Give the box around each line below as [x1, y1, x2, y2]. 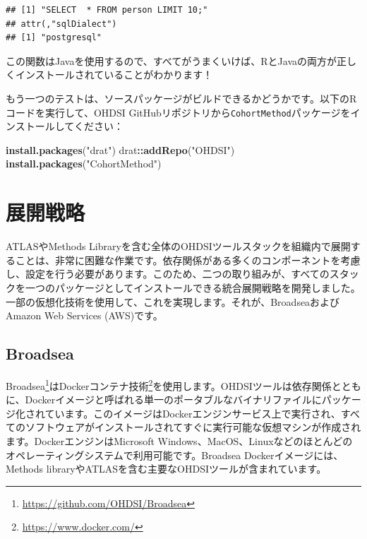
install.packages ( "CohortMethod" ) [6, 156, 162, 171]
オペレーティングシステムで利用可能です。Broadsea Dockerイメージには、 [6, 447, 344, 462]
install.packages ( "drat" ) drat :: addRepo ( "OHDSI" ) [6, 142, 235, 157]
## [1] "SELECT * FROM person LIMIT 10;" [6, 5, 208, 15]
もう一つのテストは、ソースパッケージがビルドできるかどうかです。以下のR [6, 90, 357, 105]
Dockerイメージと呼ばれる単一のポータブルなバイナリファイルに [25, 392, 322, 407]
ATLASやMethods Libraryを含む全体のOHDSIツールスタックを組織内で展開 [6, 239, 351, 254]
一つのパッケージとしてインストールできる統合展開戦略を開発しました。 [25, 280, 361, 295]
